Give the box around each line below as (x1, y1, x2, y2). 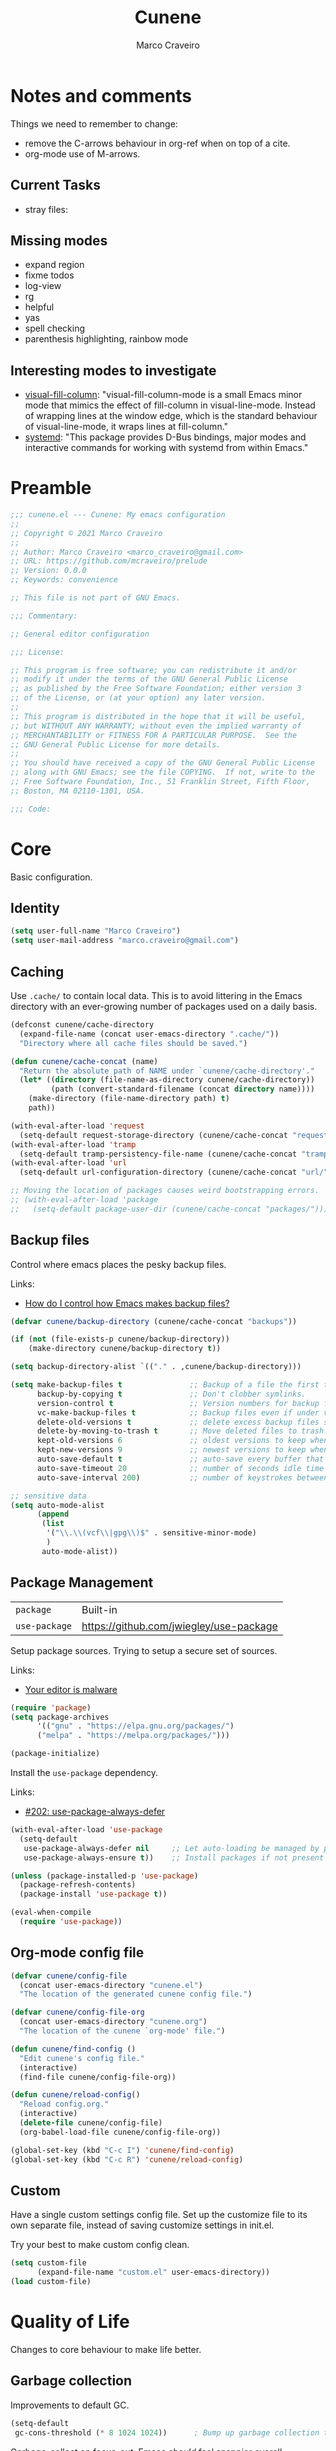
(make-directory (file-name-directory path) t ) (28, 1094, 230, 1104)
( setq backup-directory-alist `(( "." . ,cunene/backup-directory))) (10, 1362, 302, 1372)
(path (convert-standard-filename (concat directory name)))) (50, 1084, 315, 1095)
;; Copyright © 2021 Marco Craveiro (10, 528, 163, 538)
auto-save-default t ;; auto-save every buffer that (36, 1454, 325, 1465)
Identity (10, 900, 60, 917)
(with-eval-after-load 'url (10, 1158, 128, 1168)
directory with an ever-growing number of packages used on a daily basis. (10, 1001, 318, 1012)
